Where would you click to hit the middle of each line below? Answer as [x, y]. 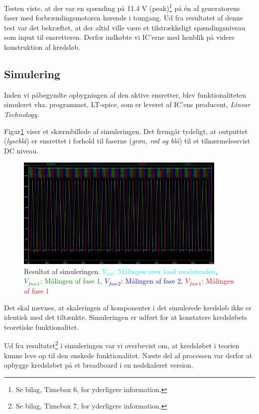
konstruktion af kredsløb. [42, 47]
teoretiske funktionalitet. [42, 327]
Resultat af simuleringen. [62, 271]
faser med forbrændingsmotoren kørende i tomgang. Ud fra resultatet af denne [124, 18]
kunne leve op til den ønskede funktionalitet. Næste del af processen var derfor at [128, 355]
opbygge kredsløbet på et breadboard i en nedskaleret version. [99, 365]
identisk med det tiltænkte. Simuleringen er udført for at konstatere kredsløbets [126, 317]
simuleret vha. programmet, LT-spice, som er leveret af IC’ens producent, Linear [127, 104]
